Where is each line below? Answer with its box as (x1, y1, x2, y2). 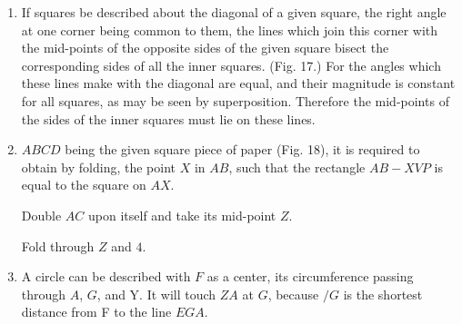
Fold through (21, 236, 95, 255)
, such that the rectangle (228, 157, 366, 176)
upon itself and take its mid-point (88, 205, 276, 224)
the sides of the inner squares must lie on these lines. (21, 109, 316, 128)
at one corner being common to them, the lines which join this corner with (21, 20, 438, 39)
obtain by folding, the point (21, 157, 176, 176)
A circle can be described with (21, 267, 191, 286)
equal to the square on (21, 175, 146, 194)
